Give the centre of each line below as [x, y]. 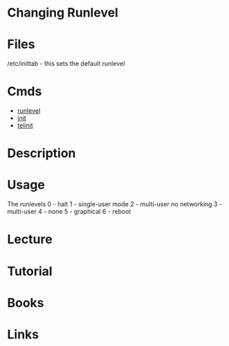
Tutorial [30, 271]
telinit [25, 125]
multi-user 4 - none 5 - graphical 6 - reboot [69, 212]
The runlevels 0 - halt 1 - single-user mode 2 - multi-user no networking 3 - [115, 204]
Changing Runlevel [63, 13]
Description [42, 153]
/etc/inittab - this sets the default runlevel [66, 64]
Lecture [30, 239]
